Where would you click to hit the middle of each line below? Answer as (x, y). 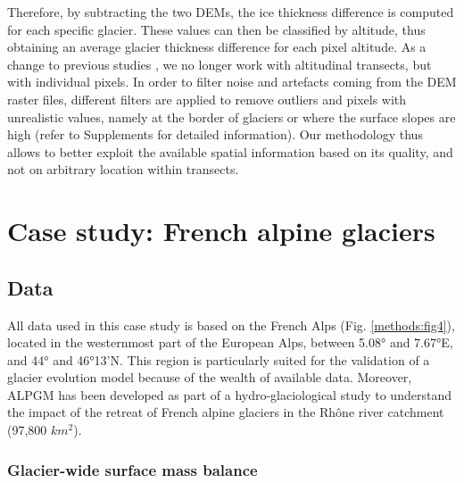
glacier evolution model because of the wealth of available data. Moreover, (210, 377)
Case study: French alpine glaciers (221, 231)
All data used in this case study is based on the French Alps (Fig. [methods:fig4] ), (231, 325)
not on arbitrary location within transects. (123, 169)
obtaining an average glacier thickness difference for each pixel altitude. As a (217, 47)
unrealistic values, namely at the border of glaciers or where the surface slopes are (232, 117)
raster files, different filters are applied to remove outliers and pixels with (207, 99)
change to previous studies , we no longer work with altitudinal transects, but (220, 64)
